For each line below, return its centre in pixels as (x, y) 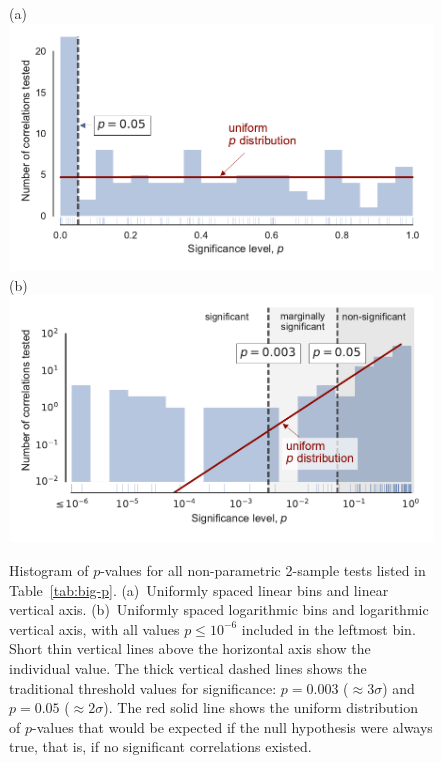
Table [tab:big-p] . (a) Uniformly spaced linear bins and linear (199, 589)
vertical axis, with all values (94, 628)
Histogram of (49, 570)
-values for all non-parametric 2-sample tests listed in (263, 570)
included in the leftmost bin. (328, 628)
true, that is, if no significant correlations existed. (160, 746)
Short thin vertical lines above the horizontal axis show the (190, 648)
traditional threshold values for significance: (143, 687)
